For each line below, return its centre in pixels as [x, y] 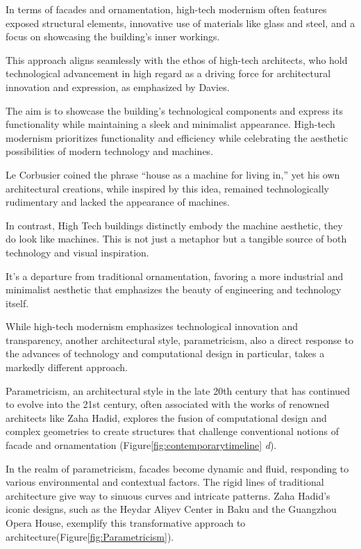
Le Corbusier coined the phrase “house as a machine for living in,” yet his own [173, 174]
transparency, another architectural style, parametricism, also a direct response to [179, 339]
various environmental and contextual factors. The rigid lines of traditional [165, 482]
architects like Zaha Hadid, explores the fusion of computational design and [166, 417]
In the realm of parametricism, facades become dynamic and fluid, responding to [177, 468]
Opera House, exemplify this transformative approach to [126, 523]
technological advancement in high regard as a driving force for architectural [168, 73]
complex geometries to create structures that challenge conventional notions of [172, 431]
